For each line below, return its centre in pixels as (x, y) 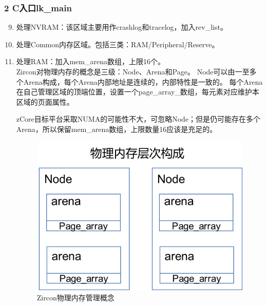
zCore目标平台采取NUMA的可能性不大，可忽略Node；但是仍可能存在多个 (138, 119)
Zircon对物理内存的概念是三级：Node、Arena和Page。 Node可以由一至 (133, 71)
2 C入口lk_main (38, 7)
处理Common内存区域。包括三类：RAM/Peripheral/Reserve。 (118, 44)
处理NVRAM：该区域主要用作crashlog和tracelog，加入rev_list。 (122, 27)
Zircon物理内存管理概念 (75, 297)
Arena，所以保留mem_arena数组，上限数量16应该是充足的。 (117, 129)
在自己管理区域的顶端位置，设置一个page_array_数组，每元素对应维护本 (138, 92)
